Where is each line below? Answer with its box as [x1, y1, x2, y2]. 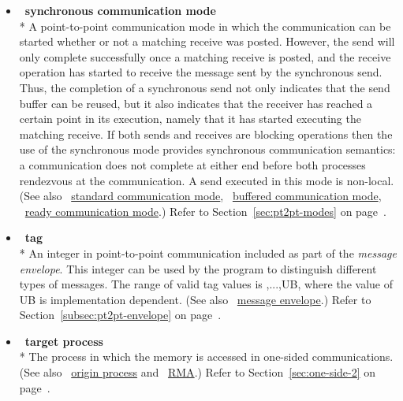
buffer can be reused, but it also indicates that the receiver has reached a [19, 95, 373, 111]
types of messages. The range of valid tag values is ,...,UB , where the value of [19, 276, 393, 292]
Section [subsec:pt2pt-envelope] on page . [19, 306, 222, 323]
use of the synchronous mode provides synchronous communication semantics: [19, 141, 396, 158]
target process [24, 332, 103, 349]
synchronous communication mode [24, 2, 216, 18]
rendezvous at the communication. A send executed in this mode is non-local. [19, 172, 394, 188]
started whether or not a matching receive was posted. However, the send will [19, 33, 395, 50]
